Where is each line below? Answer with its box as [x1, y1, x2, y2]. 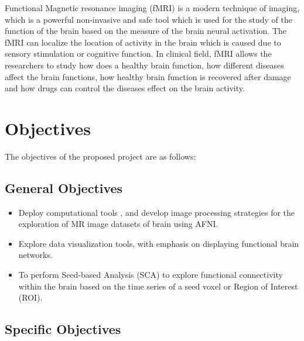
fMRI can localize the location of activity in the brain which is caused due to [5, 36, 281, 48]
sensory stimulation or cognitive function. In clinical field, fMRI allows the [5, 47, 272, 60]
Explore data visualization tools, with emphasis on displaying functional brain [18, 237, 299, 249]
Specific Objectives [5, 320, 121, 338]
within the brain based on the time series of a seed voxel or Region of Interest [18, 280, 298, 292]
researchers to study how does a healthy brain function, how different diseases [5, 58, 284, 71]
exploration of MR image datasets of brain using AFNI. [18, 218, 218, 230]
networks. [18, 249, 53, 261]
